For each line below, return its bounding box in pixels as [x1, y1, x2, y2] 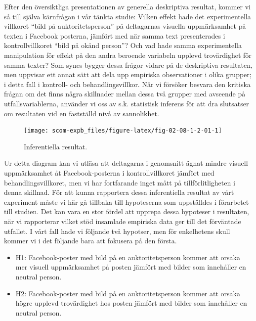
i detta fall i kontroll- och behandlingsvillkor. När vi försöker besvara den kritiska [4, 79, 251, 89]
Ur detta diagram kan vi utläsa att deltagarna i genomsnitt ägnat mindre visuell [4, 158, 248, 168]
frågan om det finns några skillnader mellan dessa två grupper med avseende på [4, 89, 246, 99]
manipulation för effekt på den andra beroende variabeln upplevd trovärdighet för [4, 49, 252, 60]
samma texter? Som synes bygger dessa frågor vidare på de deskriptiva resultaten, [4, 59, 253, 70]
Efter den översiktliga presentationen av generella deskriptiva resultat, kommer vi [4, 1, 251, 11]
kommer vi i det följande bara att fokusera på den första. [4, 235, 177, 246]
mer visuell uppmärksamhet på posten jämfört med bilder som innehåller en [15, 262, 246, 272]
